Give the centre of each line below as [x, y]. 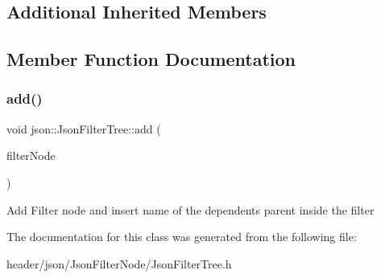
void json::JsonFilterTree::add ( [84, 128]
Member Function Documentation [151, 59]
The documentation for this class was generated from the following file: [182, 237]
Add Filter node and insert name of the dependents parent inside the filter [190, 209]
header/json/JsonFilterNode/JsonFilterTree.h [119, 263]
